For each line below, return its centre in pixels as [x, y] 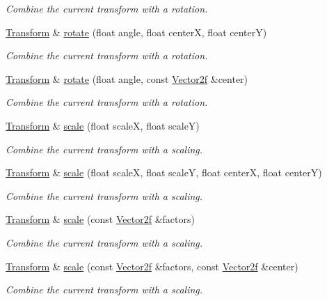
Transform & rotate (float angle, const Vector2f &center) [127, 78]
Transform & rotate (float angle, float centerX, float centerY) [136, 32]
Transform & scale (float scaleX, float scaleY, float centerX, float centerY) [164, 172]
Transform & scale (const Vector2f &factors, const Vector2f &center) [152, 266]
